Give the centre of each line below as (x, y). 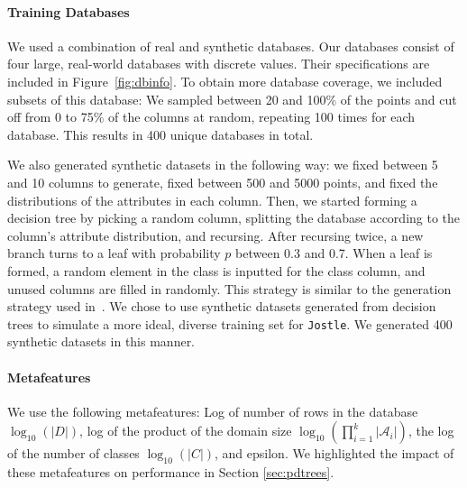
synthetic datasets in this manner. (101, 341)
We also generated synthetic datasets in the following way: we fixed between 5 (223, 165)
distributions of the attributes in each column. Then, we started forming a (212, 200)
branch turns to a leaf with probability (114, 253)
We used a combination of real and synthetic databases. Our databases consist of (231, 46)
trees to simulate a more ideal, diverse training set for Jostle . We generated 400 (230, 323)
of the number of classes (73, 453)
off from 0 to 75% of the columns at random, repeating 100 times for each (211, 117)
